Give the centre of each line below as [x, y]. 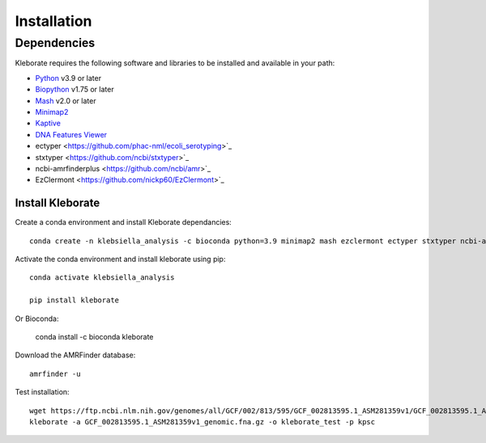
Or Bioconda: [37, 319]
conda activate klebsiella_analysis [102, 278]
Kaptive [48, 123]
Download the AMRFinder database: [75, 355]
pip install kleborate [75, 300]
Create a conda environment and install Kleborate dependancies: [124, 222]
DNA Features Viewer [71, 134]
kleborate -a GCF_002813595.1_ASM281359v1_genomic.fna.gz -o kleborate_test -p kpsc [202, 422]
